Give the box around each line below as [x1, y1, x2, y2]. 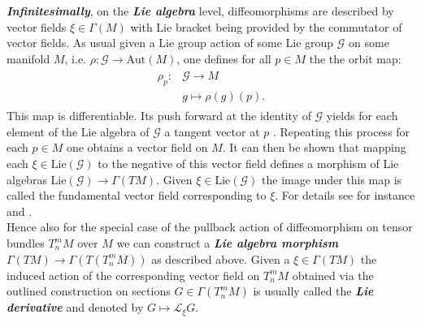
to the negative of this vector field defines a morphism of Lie [98, 155, 399, 172]
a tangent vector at [164, 123, 260, 140]
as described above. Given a [151, 250, 290, 267]
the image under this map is [262, 170, 402, 187]
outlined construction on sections [7, 282, 171, 299]
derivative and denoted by [7, 299, 144, 316]
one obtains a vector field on [66, 139, 208, 156]
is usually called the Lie [253, 282, 374, 299]
